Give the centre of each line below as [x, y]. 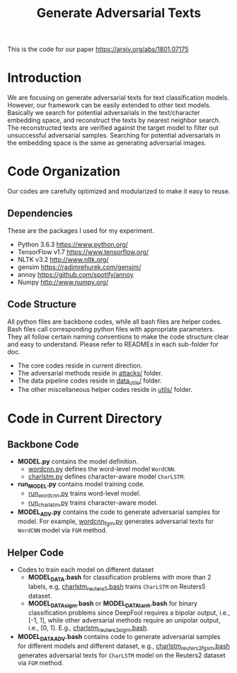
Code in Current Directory [85, 418]
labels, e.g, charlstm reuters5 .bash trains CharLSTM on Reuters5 [117, 587]
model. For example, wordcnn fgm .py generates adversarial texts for [116, 522]
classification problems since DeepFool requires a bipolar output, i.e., [129, 613]
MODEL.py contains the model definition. [78, 461]
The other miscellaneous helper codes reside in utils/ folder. [105, 390]
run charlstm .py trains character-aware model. [93, 503]
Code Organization [64, 171]
